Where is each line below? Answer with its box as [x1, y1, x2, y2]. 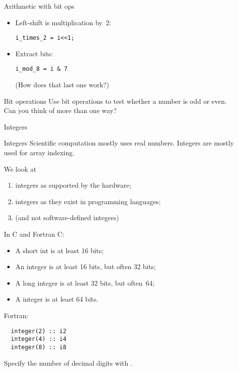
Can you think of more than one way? [4, 105, 117, 115]
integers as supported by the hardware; [15, 180, 131, 190]
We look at [4, 163, 36, 174]
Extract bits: [15, 48, 53, 58]
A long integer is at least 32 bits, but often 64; [15, 277, 155, 288]
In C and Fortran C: [4, 229, 64, 239]
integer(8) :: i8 [11, 343, 66, 351]
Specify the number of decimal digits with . [4, 357, 132, 368]
